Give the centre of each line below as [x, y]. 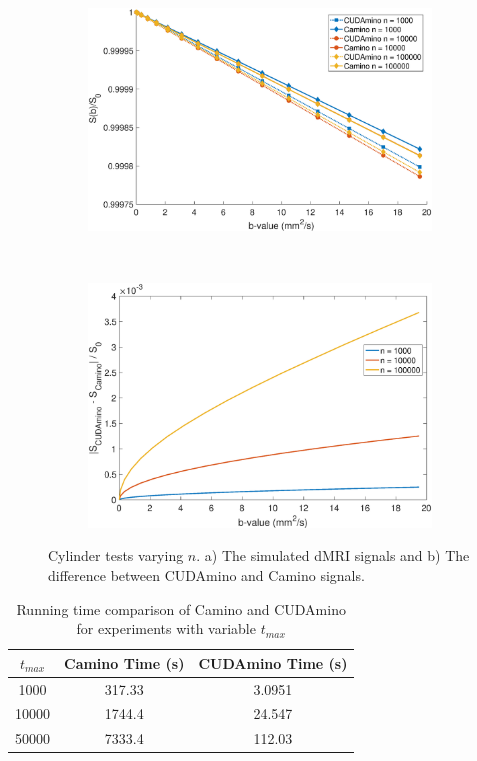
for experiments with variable [166, 628]
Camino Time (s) [124, 662]
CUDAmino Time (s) [273, 662]
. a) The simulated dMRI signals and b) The [333, 555]
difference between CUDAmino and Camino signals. [206, 575]
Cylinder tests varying [116, 555]
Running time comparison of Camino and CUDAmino [181, 608]
